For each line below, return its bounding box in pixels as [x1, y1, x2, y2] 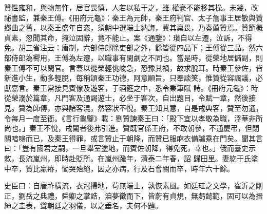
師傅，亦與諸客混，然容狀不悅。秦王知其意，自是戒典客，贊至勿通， [32, 102, 263, 113]
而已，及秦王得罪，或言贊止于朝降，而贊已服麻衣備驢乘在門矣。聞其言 [25, 132, 263, 143]
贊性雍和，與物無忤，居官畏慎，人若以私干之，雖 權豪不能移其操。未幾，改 [4, 2, 258, 12]
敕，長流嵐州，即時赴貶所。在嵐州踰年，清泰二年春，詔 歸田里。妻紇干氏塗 [4, 152, 258, 163]
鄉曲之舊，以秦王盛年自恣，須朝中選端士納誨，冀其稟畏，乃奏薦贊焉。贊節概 [4, 22, 263, 33]
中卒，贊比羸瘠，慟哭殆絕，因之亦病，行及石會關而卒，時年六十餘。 [4, 163, 234, 173]
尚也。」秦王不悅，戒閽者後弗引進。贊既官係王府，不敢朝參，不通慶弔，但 [4, 123, 252, 133]
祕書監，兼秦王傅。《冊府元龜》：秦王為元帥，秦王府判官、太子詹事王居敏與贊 [4, 12, 263, 23]
